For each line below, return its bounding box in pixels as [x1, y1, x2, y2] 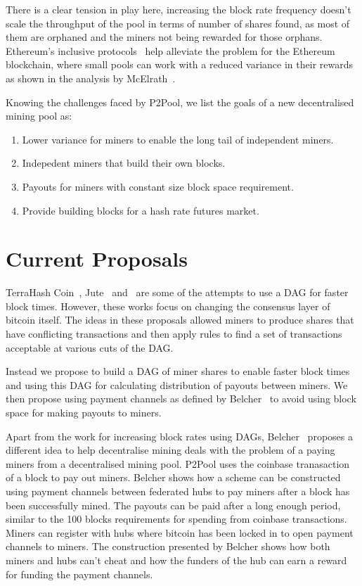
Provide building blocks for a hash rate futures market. [22, 203, 259, 217]
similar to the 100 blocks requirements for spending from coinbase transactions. [6, 511, 347, 526]
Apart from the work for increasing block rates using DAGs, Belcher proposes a [6, 428, 353, 443]
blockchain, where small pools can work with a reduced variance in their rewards [6, 57, 353, 72]
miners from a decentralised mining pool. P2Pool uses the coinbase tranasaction [6, 456, 350, 471]
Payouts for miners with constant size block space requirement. [22, 179, 294, 193]
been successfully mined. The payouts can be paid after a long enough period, [6, 497, 341, 512]
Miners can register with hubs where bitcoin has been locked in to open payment [6, 525, 354, 540]
